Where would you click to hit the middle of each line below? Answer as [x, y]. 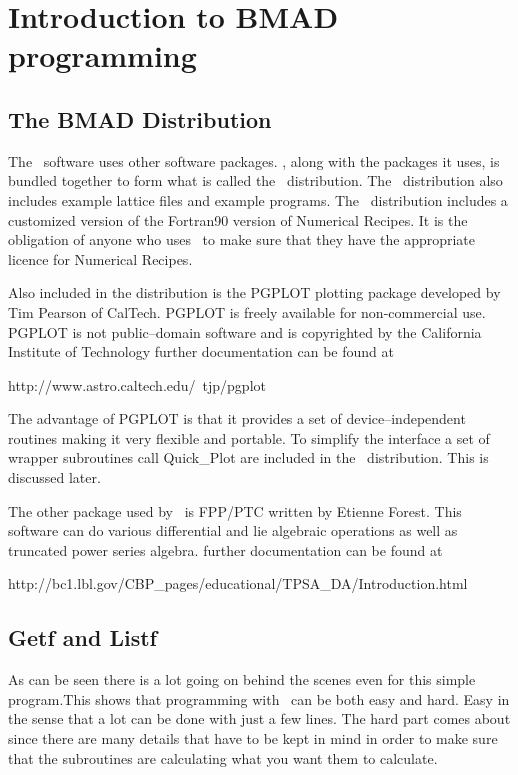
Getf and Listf [82, 637]
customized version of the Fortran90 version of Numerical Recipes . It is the [238, 219]
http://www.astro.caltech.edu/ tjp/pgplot [137, 384]
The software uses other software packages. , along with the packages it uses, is [254, 160]
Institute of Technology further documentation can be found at [201, 351]
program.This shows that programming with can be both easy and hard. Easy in [259, 698]
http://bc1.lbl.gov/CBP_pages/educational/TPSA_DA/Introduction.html [238, 583]
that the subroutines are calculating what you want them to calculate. [223, 757]
